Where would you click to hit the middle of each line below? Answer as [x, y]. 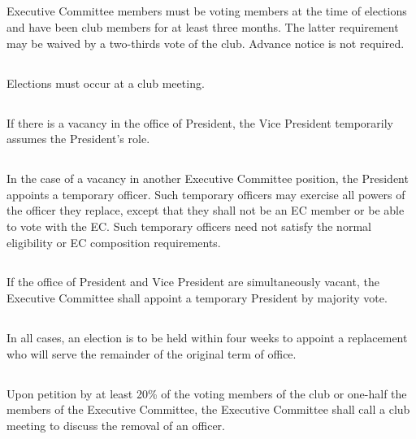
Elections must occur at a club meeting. [106, 83]
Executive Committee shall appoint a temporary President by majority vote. [197, 298]
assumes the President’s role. [78, 139]
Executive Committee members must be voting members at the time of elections [207, 11]
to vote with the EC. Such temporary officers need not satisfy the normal [189, 226]
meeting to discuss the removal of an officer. [116, 425]
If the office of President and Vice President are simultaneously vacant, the [193, 282]
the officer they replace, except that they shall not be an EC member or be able [206, 210]
